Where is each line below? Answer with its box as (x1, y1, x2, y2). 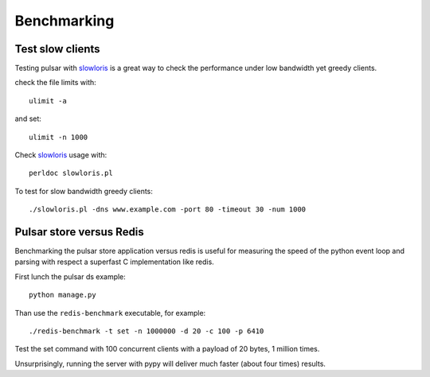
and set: (14, 114, 41, 123)
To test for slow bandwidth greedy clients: (14, 186, 153, 196)
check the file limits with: (14, 78, 97, 87)
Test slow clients (14, 42, 100, 56)
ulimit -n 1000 (29, 132, 88, 142)
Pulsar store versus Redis (14, 225, 145, 239)
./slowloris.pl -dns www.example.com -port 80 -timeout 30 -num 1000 (29, 205, 307, 214)
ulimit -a (29, 96, 67, 105)
